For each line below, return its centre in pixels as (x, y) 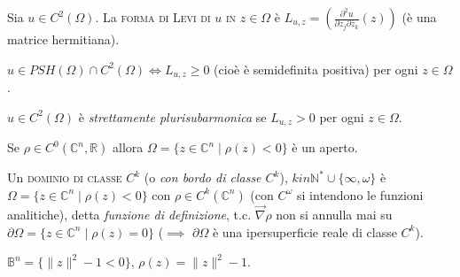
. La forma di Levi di (153, 17)
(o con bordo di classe (203, 177)
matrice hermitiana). (63, 39)
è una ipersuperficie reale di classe (304, 231)
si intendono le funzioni (360, 194)
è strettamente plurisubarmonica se (172, 116)
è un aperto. (325, 147)
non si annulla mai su (334, 214)
